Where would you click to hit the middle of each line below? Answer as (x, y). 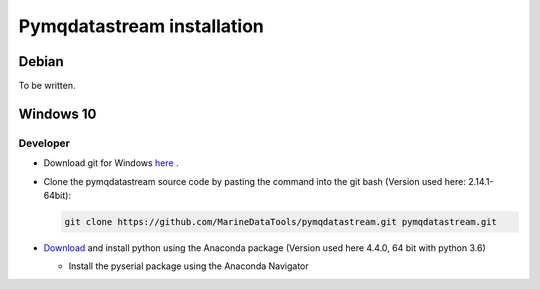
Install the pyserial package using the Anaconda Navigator (188, 266)
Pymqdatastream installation (141, 26)
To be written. (47, 86)
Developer (44, 143)
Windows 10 (57, 113)
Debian (41, 61)
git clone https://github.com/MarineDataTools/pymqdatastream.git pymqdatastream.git (280, 221)
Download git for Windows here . (111, 163)
